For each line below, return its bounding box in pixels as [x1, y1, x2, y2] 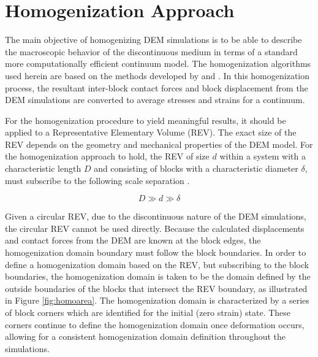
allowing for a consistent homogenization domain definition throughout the [5, 330, 286, 343]
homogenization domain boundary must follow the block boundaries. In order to [5, 246, 306, 259]
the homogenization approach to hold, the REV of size [5, 150, 210, 163]
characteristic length [5, 162, 81, 175]
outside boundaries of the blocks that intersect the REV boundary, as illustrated [5, 282, 308, 294]
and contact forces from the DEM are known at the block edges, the [5, 234, 261, 247]
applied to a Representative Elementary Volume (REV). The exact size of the [5, 126, 297, 139]
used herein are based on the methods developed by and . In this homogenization [5, 69, 310, 82]
